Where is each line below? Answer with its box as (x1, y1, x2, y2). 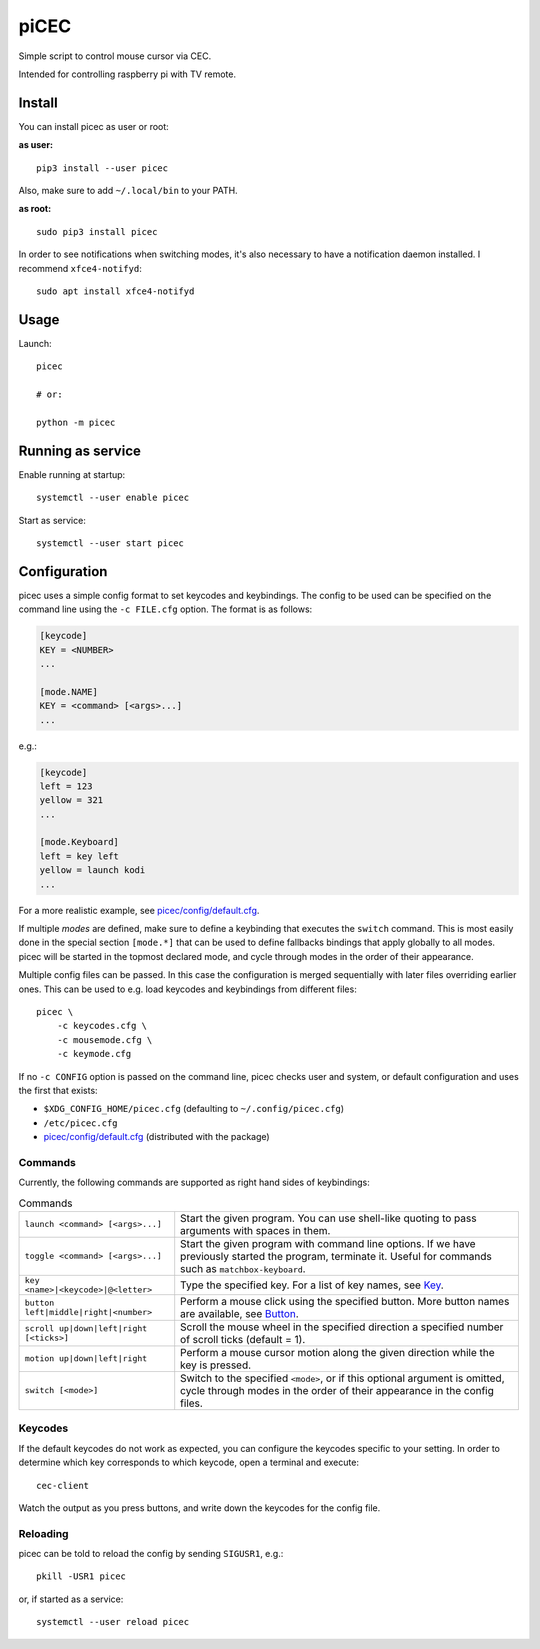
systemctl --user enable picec (36, 492, 190, 504)
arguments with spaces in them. (180, 1223, 331, 1237)
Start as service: (18, 514, 87, 526)
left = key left (39, 850, 120, 862)
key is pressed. (180, 1358, 252, 1372)
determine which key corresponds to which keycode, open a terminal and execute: (18, 1456, 360, 1469)
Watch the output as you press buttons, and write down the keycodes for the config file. (18, 1501, 381, 1514)
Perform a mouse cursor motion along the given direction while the (180, 1345, 495, 1359)
